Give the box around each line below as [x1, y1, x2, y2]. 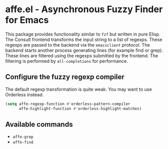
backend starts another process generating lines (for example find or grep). [5, 47, 163, 53]
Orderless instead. [5, 91, 44, 97]
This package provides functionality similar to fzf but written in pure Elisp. [5, 31, 161, 37]
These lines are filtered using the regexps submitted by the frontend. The [5, 52, 158, 59]
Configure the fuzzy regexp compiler [5, 72, 125, 82]
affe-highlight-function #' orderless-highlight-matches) [18, 106, 142, 111]
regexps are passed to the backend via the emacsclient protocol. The [5, 42, 150, 48]
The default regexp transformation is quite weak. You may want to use [5, 86, 152, 92]
